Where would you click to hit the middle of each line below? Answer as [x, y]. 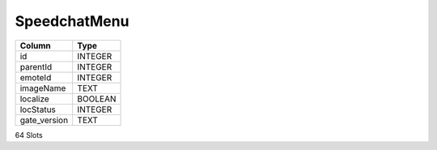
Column [36, 45]
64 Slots [29, 135]
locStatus [38, 109]
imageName [43, 88]
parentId [36, 66]
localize [35, 99]
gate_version [44, 120]
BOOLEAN [97, 99]
